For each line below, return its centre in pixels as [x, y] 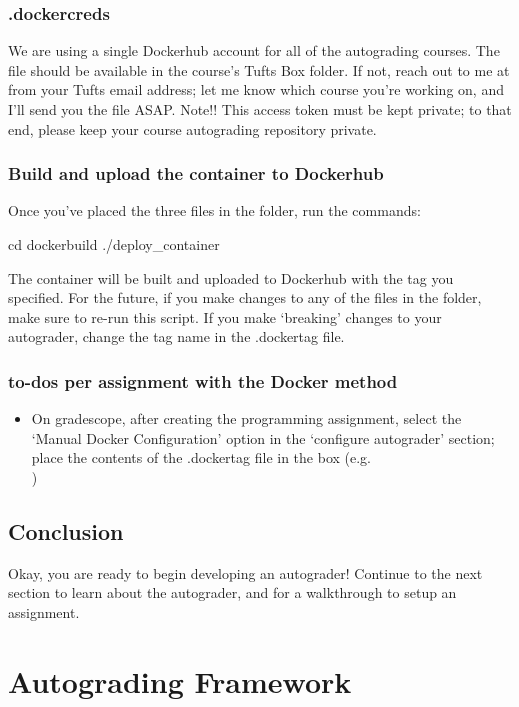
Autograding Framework [180, 680]
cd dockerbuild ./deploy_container [114, 244]
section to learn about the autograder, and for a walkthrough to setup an [232, 592]
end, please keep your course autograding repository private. [192, 128]
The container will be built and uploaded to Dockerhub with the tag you [231, 277]
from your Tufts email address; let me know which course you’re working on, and [256, 89]
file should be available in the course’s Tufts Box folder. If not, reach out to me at [259, 69]
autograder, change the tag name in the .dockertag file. [176, 336]
